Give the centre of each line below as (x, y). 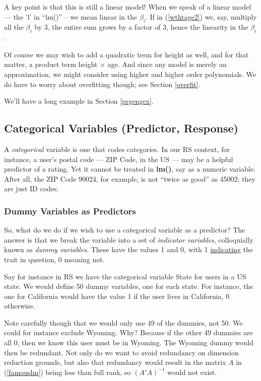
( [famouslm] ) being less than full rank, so (68, 372)
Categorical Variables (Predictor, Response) (121, 128)
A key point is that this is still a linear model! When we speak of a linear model (128, 7)
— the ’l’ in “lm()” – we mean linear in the (71, 16)
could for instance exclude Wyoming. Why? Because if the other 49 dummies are (128, 332)
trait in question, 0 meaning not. (54, 259)
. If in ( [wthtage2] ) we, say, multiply (201, 16)
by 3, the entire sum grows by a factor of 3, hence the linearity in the (141, 27)
